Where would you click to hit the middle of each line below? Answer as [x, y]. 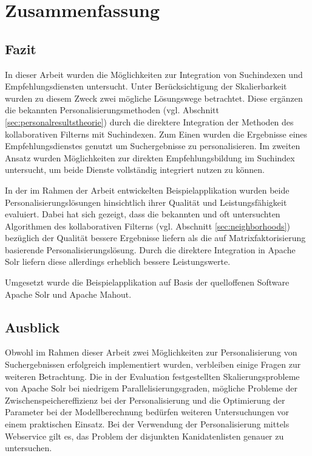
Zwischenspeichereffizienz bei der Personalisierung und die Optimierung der [145, 400]
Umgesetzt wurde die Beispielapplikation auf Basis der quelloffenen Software [147, 282]
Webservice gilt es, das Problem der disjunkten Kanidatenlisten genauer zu [144, 436]
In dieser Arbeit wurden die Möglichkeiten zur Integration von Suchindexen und [154, 74]
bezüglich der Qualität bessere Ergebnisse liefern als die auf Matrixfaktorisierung [155, 238]
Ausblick [32, 327]
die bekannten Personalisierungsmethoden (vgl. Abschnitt [112, 110]
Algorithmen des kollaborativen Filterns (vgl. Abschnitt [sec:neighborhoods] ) [148, 226]
